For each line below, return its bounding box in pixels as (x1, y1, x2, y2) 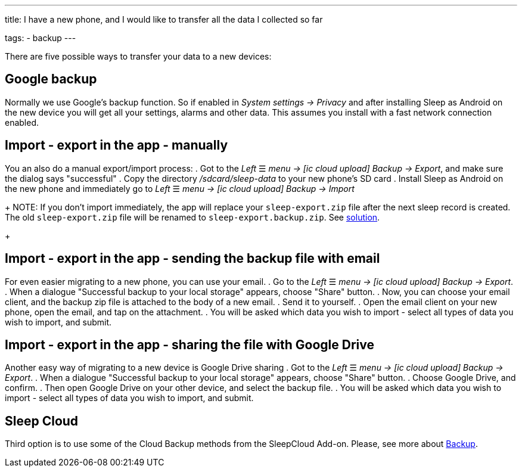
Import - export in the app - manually (5, 138, 228, 153)
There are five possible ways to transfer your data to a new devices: (5, 51, 272, 61)
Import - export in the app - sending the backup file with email (5, 251, 380, 266)
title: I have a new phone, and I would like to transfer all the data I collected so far (5, 14, 323, 24)
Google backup (5, 72, 97, 87)
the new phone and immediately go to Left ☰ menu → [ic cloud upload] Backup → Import (5, 183, 355, 194)
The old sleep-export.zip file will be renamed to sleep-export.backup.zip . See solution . (5, 212, 380, 222)
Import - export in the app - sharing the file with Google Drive (5, 337, 374, 352)
